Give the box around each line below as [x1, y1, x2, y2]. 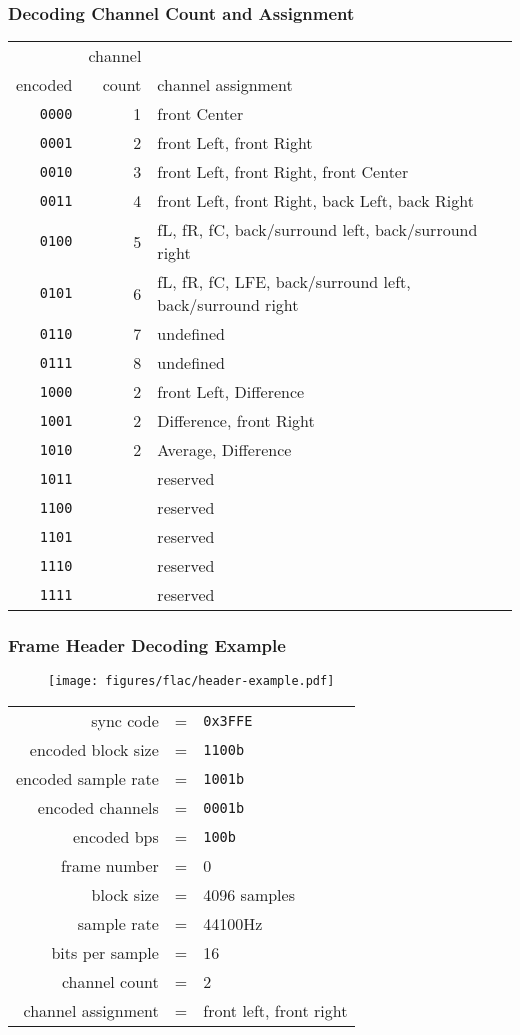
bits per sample [51, 941, 159, 965]
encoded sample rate [16, 767, 159, 791]
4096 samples [203, 883, 295, 907]
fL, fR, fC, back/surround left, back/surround [157, 218, 478, 242]
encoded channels [37, 796, 159, 820]
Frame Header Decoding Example [8, 633, 286, 658]
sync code [91, 709, 159, 733]
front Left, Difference [157, 380, 305, 404]
